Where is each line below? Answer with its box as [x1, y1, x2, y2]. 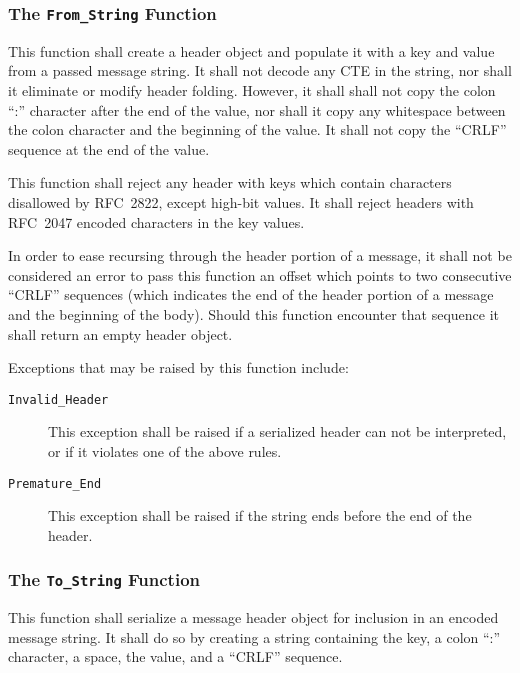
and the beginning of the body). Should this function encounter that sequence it [8, 303, 500, 324]
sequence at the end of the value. [8, 138, 210, 159]
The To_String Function [8, 567, 200, 592]
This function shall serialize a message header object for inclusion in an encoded [8, 607, 499, 628]
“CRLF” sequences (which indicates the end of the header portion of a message [8, 284, 494, 305]
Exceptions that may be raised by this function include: [8, 357, 349, 378]
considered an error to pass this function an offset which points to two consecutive [8, 264, 512, 285]
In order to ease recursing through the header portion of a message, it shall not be [8, 245, 512, 266]
